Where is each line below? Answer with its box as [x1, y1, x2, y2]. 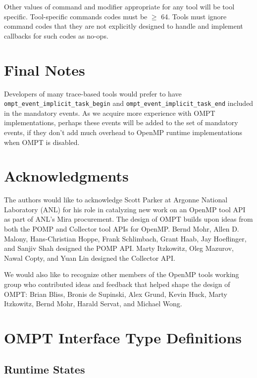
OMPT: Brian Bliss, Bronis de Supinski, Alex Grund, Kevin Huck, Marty [4, 288, 227, 299]
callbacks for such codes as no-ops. [4, 30, 108, 41]
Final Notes [4, 59, 85, 80]
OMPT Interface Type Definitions [4, 327, 242, 347]
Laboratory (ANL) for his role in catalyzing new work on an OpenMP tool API [4, 204, 246, 214]
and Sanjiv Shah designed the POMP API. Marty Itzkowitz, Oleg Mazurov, [4, 243, 234, 253]
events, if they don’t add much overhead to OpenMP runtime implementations [4, 127, 243, 137]
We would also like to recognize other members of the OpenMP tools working [4, 269, 239, 280]
